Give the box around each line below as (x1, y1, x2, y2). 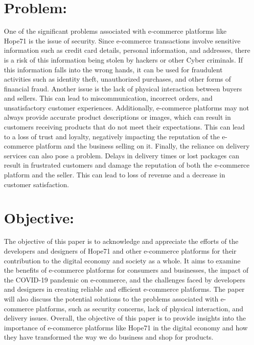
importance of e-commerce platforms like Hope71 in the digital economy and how (4, 322, 248, 332)
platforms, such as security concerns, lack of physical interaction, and (36, 303, 244, 313)
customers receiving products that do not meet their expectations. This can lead (4, 122, 245, 132)
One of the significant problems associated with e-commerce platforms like (4, 26, 227, 36)
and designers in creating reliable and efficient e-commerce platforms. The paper (4, 284, 245, 294)
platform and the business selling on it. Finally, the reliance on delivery (36, 141, 250, 151)
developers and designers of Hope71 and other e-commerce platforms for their (4, 245, 237, 256)
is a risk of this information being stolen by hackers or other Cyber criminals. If (4, 54, 243, 65)
